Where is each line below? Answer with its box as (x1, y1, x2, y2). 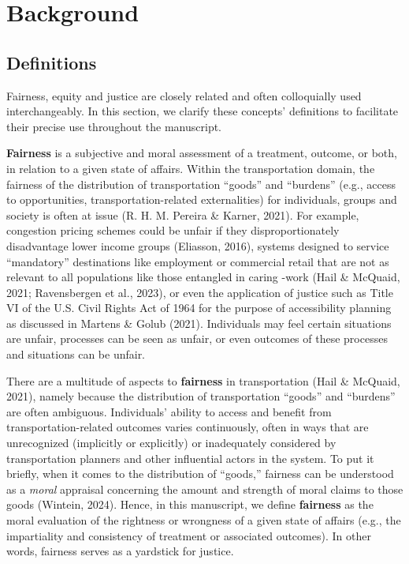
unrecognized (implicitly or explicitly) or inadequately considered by (6, 434, 336, 451)
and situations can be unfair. (6, 346, 146, 363)
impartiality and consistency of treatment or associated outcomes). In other (6, 527, 371, 543)
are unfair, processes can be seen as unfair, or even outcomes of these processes (6, 330, 388, 347)
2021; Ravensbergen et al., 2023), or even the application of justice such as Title (6, 284, 393, 300)
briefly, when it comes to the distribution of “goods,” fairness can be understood (6, 465, 394, 482)
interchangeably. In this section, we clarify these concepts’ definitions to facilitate (6, 103, 399, 119)
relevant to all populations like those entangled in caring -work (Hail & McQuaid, (6, 269, 400, 285)
